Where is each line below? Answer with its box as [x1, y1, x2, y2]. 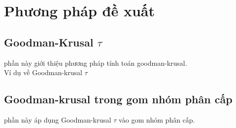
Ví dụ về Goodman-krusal [4, 67, 82, 78]
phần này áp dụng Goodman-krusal [4, 114, 111, 125]
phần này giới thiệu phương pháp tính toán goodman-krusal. [4, 57, 187, 68]
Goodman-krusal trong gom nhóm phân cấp [4, 91, 233, 107]
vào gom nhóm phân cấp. [119, 114, 195, 125]
